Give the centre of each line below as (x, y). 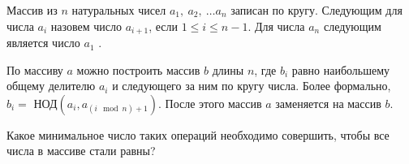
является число (43, 43)
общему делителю (51, 86)
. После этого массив (210, 103)
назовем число (86, 26)
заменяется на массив (328, 103)
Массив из (32, 10)
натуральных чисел (119, 10)
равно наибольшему (341, 69)
